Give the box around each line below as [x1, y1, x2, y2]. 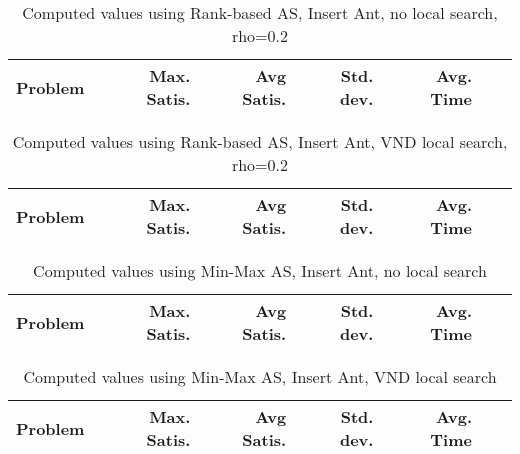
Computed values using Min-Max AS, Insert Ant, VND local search [23, 365, 497, 388]
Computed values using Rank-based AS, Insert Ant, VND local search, [12, 130, 508, 153]
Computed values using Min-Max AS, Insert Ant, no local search [33, 259, 487, 282]
